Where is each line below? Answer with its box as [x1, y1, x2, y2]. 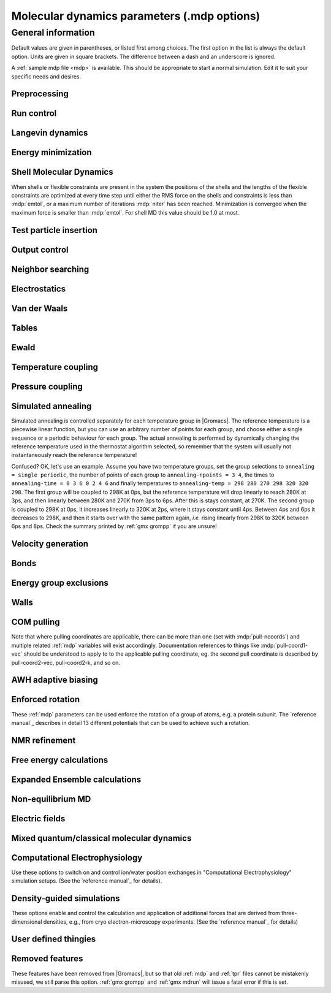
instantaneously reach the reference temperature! [11, 451, 137, 459]
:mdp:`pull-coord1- [261, 642, 308, 649]
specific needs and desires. [11, 72, 82, 80]
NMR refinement [11, 735, 76, 745]
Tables [11, 323, 38, 333]
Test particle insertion [11, 224, 98, 236]
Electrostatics [11, 283, 66, 294]
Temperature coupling [11, 362, 98, 372]
